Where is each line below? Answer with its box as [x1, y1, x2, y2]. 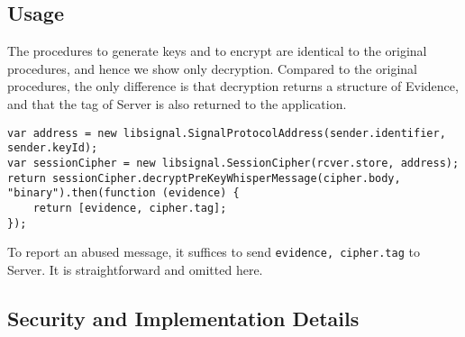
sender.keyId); [7, 141, 98, 155]
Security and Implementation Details [7, 304, 360, 332]
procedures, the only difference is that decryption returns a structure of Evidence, [7, 77, 459, 96]
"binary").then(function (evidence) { [7, 187, 240, 200]
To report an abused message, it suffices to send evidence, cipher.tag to [7, 242, 420, 261]
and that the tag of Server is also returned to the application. [7, 94, 347, 113]
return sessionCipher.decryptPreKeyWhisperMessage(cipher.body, [7, 171, 401, 185]
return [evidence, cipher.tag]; [32, 201, 227, 214]
